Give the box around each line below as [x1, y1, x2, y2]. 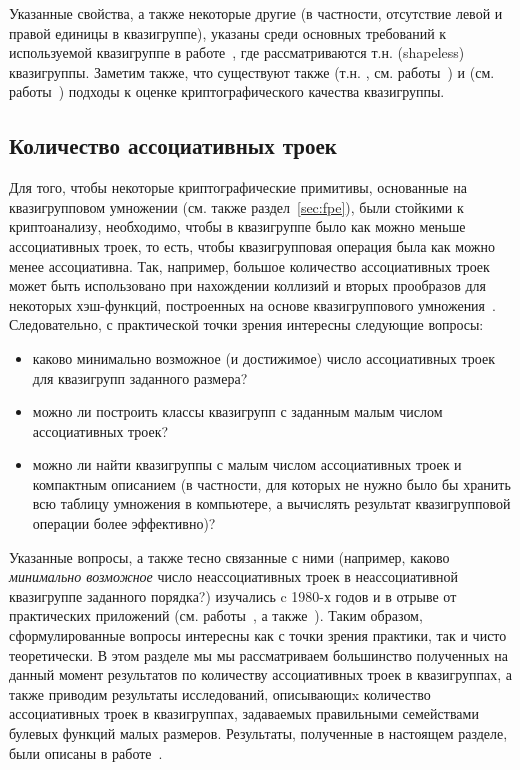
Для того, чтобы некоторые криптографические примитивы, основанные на [9, 177, 467, 198]
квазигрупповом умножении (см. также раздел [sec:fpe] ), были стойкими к [9, 196, 464, 217]
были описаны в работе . [9, 742, 163, 763]
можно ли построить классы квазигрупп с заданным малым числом [32, 401, 443, 422]
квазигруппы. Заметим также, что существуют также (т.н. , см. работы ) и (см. [9, 61, 495, 82]
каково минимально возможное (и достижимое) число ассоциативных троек [32, 347, 495, 368]
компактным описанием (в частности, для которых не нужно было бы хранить [32, 473, 511, 494]
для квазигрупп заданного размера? [32, 367, 248, 388]
